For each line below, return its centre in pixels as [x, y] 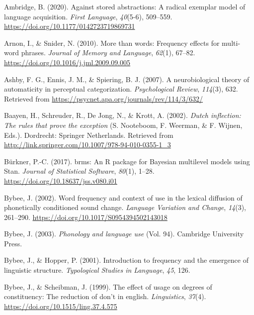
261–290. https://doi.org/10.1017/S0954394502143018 [86, 217]
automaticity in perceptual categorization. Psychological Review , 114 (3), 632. [121, 89]
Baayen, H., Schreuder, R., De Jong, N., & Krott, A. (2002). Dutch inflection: [123, 115]
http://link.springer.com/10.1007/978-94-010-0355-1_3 [87, 145]
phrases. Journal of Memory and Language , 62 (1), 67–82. [108, 52]
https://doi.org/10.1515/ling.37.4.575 [61, 306]
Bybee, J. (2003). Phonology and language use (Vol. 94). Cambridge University [124, 234]
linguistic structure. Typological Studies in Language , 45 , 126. [97, 270]
